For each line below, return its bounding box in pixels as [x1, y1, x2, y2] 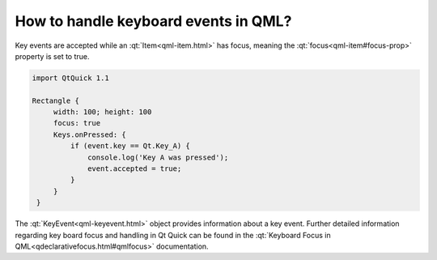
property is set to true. [15, 51, 90, 61]
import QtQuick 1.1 [32, 73, 109, 83]
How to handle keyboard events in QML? [15, 12, 292, 30]
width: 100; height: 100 [53, 108, 152, 117]
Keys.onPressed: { [53, 130, 127, 139]
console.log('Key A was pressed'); [87, 152, 229, 162]
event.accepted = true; [87, 164, 182, 173]
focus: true [53, 118, 101, 128]
